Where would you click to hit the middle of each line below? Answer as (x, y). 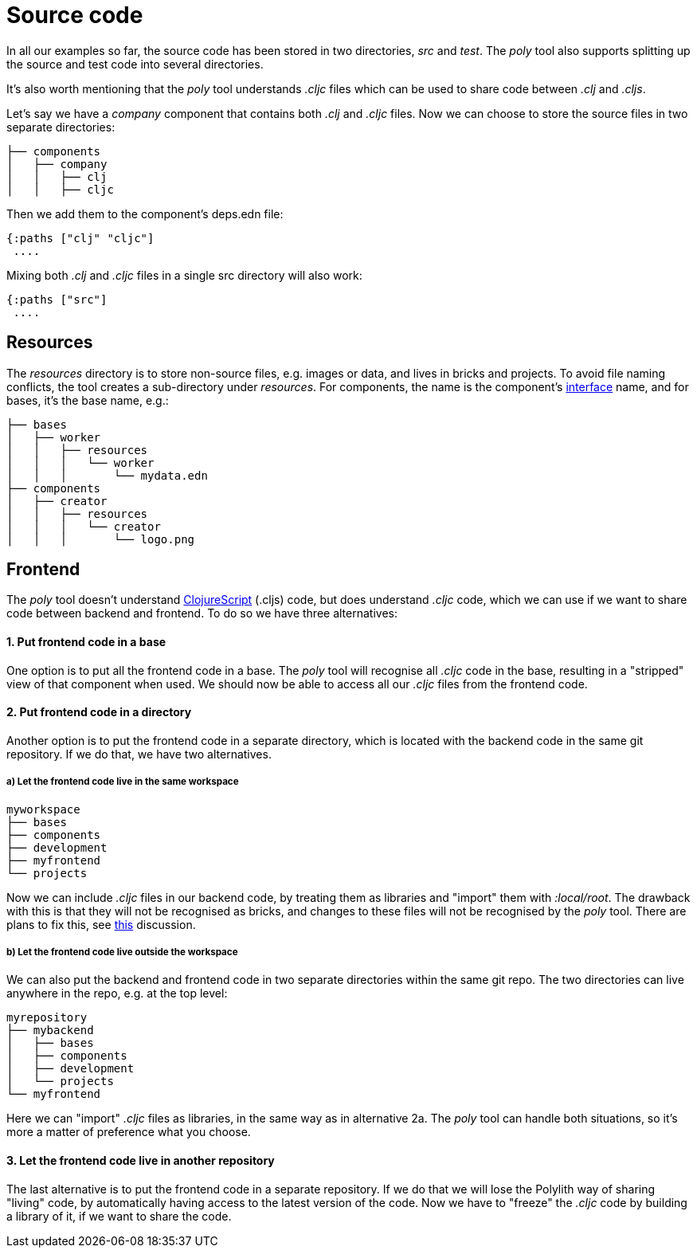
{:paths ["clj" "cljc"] (80, 238)
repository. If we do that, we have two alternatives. (139, 754)
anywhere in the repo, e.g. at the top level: (117, 993)
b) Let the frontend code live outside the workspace (122, 952)
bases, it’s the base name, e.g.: (88, 400)
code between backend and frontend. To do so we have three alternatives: (202, 613)
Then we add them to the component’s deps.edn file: (145, 214)
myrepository (47, 1018)
